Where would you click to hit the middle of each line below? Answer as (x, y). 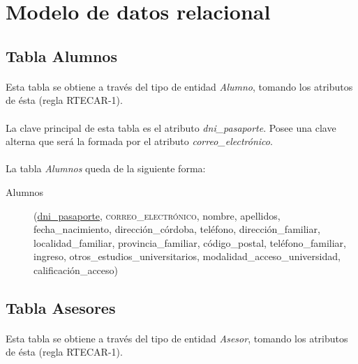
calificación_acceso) (76, 270)
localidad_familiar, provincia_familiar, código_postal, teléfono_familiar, (190, 242)
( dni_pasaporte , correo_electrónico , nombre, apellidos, (157, 215)
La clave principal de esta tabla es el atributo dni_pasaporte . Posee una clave (171, 127)
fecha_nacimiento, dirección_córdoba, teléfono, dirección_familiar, (177, 229)
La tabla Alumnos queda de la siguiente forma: (106, 168)
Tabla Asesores (61, 307)
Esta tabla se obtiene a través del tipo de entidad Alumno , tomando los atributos (179, 86)
